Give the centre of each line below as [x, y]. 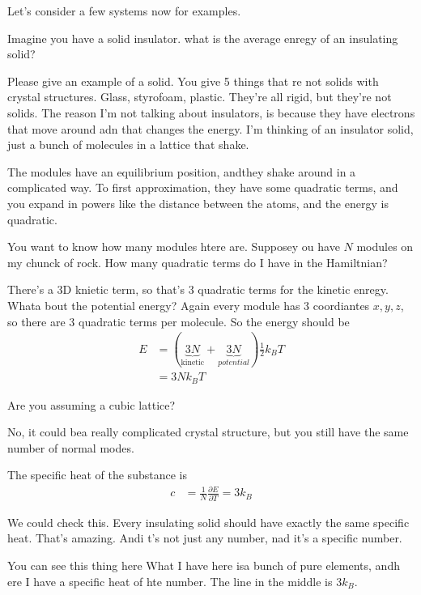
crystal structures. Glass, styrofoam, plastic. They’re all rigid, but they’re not [200, 97]
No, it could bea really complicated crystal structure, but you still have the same [208, 432]
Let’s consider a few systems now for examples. [124, 11]
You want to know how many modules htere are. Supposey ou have [174, 246]
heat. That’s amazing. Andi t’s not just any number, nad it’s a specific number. [205, 538]
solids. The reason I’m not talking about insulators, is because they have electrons [211, 112]
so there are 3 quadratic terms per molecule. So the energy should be [179, 321]
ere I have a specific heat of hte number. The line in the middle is [170, 581]
